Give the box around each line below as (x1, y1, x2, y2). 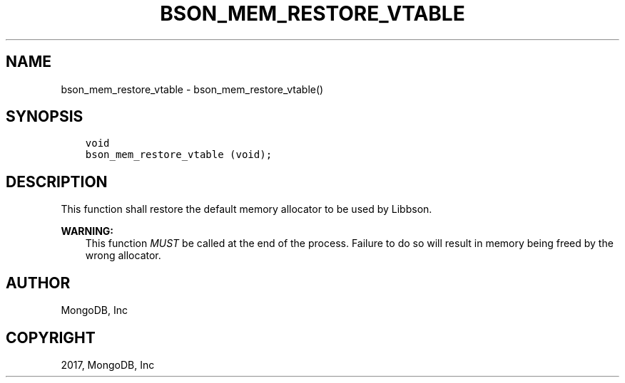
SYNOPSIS (6, 107, 83, 126)
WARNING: (61, 225, 114, 238)
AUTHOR (6, 273, 71, 292)
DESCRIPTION (6, 172, 108, 191)
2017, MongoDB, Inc (61, 358, 155, 371)
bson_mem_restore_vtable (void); (85, 149, 273, 161)
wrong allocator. (85, 249, 161, 262)
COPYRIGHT (6, 328, 96, 347)
